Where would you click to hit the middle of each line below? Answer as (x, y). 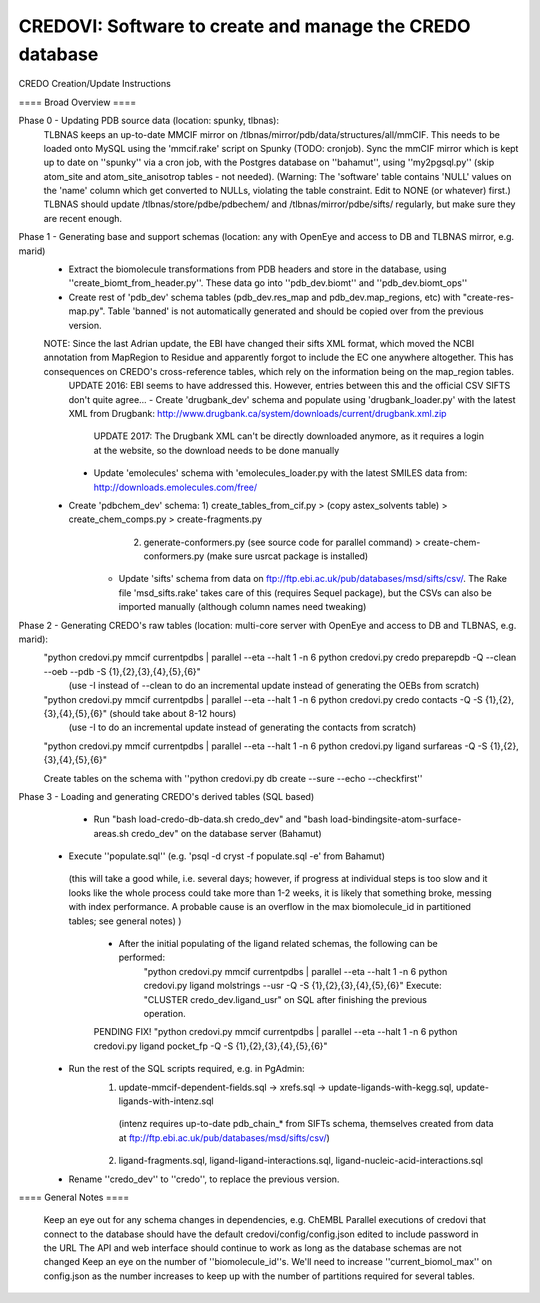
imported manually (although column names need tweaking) (242, 607)
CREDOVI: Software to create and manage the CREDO (244, 26)
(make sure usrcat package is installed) (287, 556)
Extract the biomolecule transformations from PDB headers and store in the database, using (257, 269)
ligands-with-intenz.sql (166, 1101)
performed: (141, 957)
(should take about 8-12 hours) (172, 713)
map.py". (87, 311)
